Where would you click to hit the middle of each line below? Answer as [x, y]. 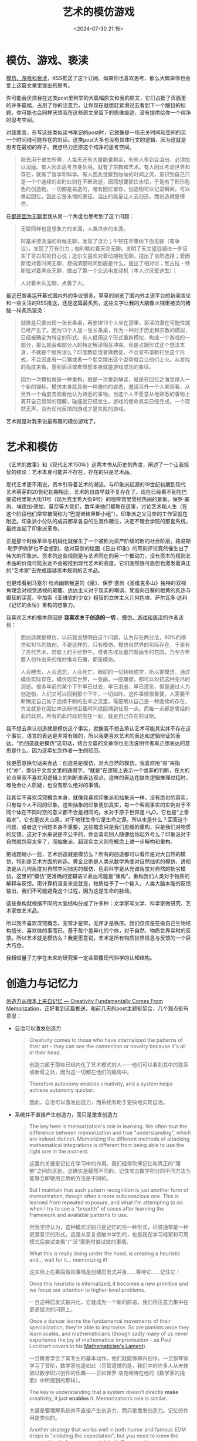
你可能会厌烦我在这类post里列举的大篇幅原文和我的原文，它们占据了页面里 [96, 98]
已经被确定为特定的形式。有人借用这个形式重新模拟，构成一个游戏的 [103, 337]
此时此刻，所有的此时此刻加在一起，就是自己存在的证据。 [90, 716]
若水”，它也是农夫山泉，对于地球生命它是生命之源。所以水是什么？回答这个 [97, 819]
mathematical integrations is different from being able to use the [107, 1145]
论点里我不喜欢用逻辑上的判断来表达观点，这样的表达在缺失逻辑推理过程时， [98, 777]
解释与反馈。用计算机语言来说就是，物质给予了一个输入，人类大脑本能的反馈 [98, 883]
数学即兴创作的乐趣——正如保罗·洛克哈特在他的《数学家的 [110, 1373]
